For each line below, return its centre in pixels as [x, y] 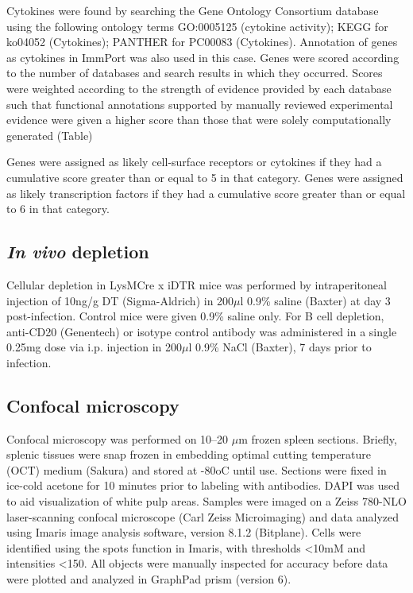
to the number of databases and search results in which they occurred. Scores [195, 73]
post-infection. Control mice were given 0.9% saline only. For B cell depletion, [195, 316]
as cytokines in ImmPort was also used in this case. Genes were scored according [203, 57]
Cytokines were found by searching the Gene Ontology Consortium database [193, 10]
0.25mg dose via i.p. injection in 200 [94, 347]
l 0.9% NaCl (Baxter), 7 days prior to [280, 347]
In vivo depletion [78, 252]
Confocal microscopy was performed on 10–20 [118, 438]
